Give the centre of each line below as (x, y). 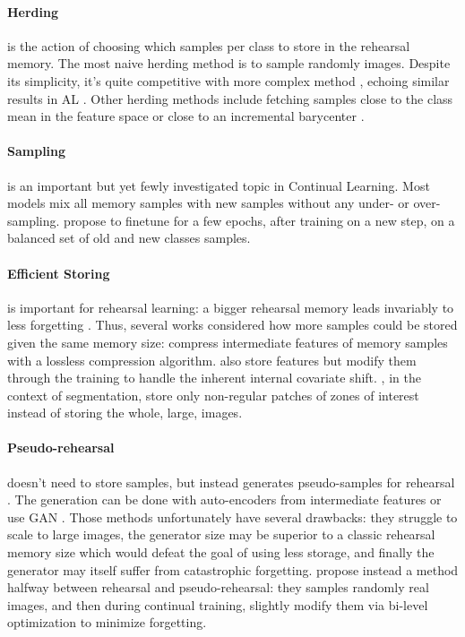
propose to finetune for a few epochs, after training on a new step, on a (259, 220)
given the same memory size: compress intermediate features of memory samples (228, 342)
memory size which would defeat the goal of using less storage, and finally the (221, 552)
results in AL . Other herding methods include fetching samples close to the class (230, 98)
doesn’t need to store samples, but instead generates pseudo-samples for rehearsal (231, 482)
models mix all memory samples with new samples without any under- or (208, 203)
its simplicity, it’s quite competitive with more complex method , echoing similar (228, 80)
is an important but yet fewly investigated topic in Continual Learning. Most (219, 185)
